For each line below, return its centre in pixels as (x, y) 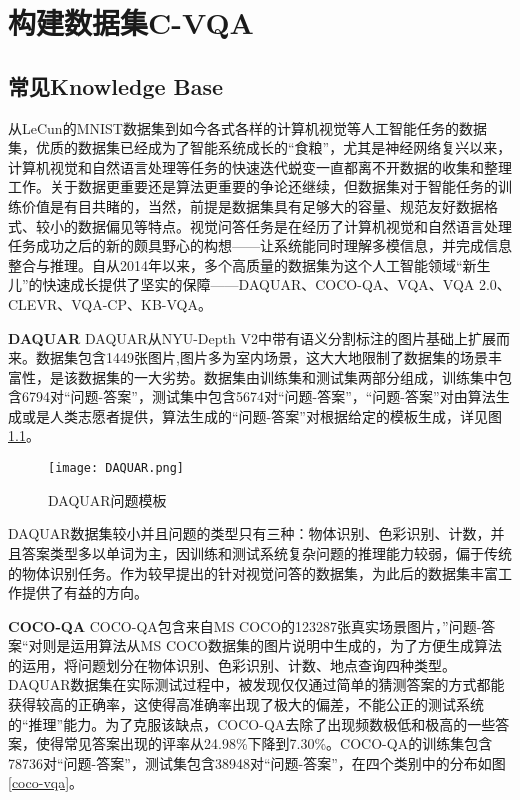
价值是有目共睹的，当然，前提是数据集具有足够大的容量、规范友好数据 (252, 205)
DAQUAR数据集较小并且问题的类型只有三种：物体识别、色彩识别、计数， (249, 533)
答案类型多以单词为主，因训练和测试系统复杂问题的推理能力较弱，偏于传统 (266, 552)
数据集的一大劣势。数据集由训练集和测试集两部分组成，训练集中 (287, 376)
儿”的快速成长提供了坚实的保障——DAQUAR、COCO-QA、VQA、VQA (241, 284)
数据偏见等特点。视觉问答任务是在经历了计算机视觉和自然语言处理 (294, 225)
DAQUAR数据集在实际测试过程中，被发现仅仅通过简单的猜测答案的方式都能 (256, 684)
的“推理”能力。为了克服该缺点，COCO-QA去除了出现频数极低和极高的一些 (252, 723)
